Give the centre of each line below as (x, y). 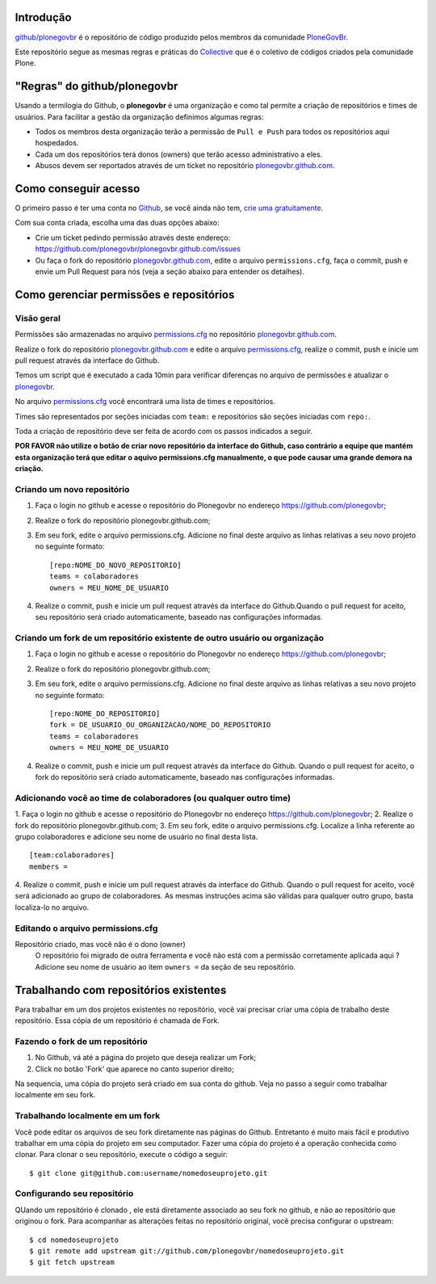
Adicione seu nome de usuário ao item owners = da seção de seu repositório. (166, 966)
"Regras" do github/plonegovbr (96, 86)
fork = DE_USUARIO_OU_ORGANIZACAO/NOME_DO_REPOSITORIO (160, 725)
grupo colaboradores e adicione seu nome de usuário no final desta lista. (136, 836)
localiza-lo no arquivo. (52, 907)
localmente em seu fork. (55, 1095)
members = (48, 866)
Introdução (43, 17)
